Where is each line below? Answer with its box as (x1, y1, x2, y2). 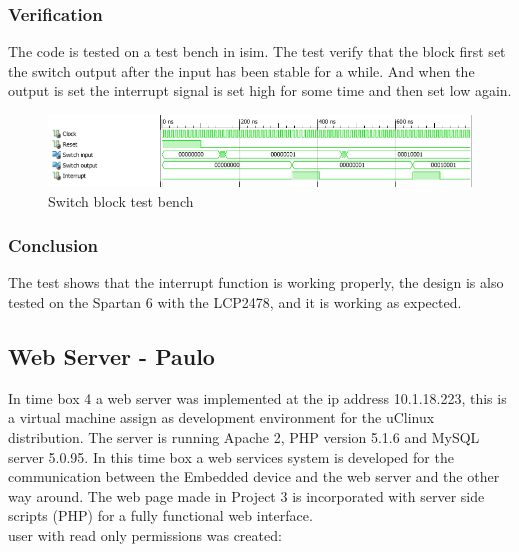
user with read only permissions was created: (8, 524, 282, 545)
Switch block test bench (48, 190, 194, 211)
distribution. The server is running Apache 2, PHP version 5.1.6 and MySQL (8, 426, 480, 447)
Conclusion (8, 233, 98, 258)
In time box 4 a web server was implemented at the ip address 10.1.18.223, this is (8, 387, 507, 408)
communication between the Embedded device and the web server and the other (8, 466, 500, 487)
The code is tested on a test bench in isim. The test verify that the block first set (8, 41, 506, 62)
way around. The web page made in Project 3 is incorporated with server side (8, 485, 485, 506)
